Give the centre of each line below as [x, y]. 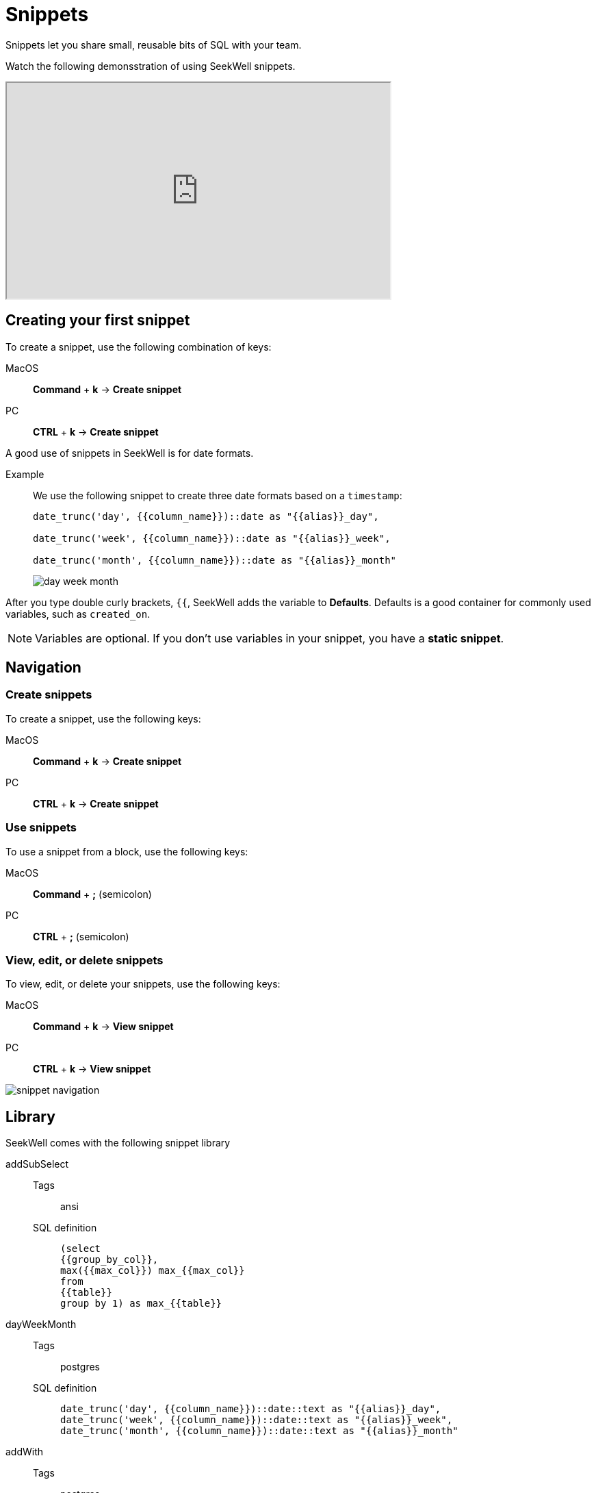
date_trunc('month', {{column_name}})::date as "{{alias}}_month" [215, 560]
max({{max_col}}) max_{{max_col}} [153, 1271]
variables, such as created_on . [78, 614]
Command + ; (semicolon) [92, 894]
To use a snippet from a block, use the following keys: [127, 851]
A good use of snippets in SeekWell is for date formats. [130, 453]
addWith [25, 1452]
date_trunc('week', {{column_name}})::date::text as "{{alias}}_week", [257, 1420]
